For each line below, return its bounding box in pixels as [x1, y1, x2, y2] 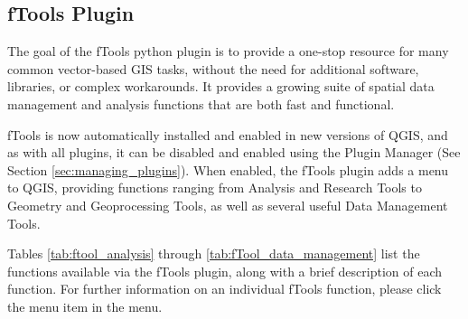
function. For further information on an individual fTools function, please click [7, 279, 442, 298]
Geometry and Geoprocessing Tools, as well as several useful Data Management [7, 195, 448, 214]
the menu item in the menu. [7, 296, 163, 315]
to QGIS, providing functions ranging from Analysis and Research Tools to [7, 178, 422, 197]
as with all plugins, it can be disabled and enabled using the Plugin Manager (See [7, 143, 461, 162]
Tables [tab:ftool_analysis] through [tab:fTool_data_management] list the [7, 244, 420, 263]
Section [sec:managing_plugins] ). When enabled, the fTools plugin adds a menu [7, 160, 449, 179]
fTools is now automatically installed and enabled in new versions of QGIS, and [7, 125, 448, 144]
